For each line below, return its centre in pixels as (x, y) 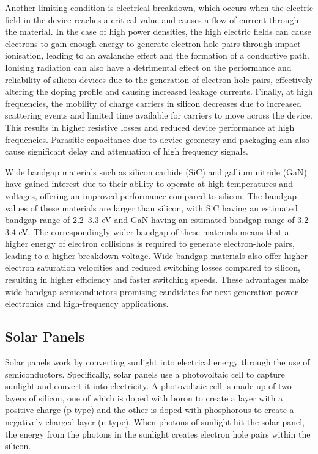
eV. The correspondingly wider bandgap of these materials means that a (154, 231)
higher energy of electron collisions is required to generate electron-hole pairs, (150, 243)
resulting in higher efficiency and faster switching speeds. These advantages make (157, 280)
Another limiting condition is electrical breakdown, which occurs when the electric (159, 7)
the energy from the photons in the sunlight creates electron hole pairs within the (158, 434)
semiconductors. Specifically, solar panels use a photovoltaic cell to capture (145, 374)
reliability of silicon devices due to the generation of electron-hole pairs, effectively (159, 79)
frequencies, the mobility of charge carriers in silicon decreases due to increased (153, 103)
